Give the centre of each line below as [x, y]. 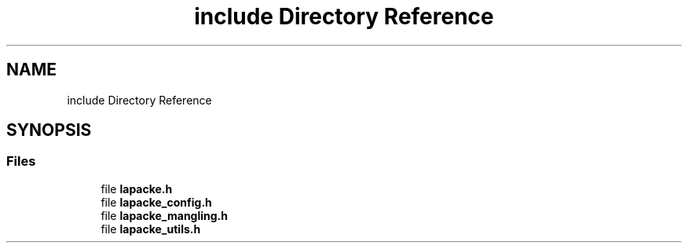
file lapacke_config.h [156, 202]
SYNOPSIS [49, 130]
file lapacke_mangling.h [164, 215]
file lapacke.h [137, 189]
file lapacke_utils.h [151, 229]
